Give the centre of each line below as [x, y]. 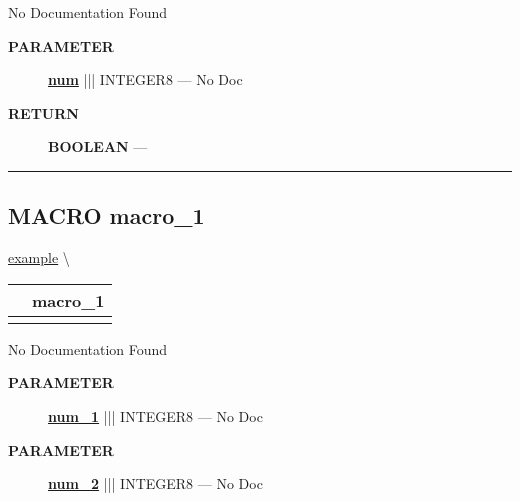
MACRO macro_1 [106, 215]
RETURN [43, 112]
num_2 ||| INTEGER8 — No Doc [155, 483]
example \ [39, 257]
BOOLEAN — [98, 146]
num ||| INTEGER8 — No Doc [145, 79]
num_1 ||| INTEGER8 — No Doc [155, 415]
